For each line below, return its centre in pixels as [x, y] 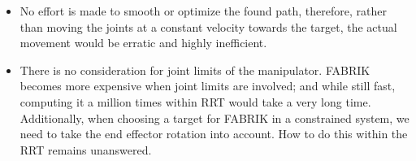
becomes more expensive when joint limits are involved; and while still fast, [208, 86]
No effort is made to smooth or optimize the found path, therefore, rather [203, 11]
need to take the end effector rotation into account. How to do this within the [214, 134]
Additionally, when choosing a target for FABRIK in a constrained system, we [214, 117]
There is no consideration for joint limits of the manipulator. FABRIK [195, 70]
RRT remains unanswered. [86, 149]
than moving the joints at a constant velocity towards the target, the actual [208, 26]
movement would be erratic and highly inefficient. [143, 43]
